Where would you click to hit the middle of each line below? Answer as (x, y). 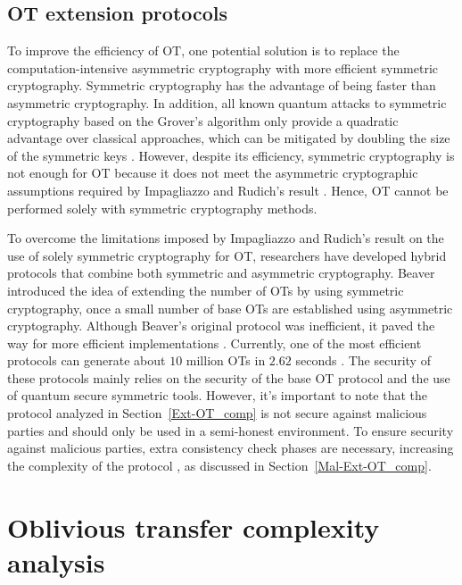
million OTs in (226, 360)
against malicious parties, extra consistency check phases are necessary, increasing (231, 448)
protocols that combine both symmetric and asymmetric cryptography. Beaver (221, 273)
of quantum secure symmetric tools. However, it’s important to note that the (217, 395)
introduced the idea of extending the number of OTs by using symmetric (206, 290)
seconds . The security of (363, 360)
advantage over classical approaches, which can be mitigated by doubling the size (229, 138)
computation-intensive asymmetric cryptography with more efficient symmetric (223, 67)
